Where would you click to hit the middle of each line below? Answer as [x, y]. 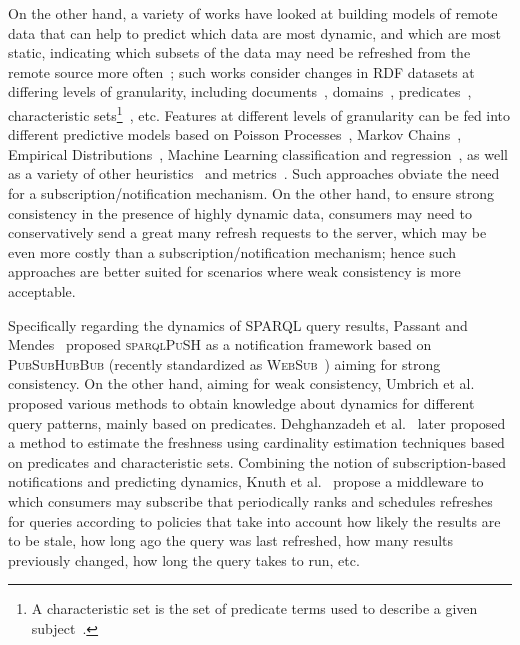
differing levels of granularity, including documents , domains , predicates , [240, 91]
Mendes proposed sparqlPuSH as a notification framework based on [220, 344]
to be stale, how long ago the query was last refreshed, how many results [231, 540]
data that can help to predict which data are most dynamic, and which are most [254, 32]
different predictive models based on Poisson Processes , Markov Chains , [235, 134]
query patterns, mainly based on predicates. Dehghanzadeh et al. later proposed [257, 422]
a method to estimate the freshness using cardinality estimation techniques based [256, 442]
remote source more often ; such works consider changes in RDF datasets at [241, 71]
